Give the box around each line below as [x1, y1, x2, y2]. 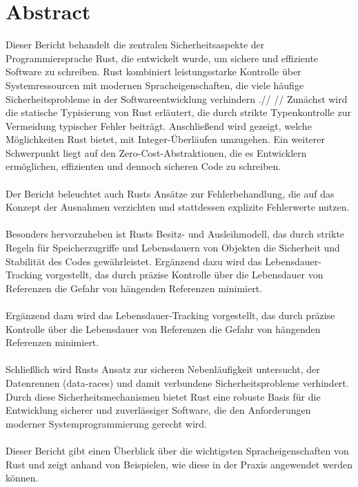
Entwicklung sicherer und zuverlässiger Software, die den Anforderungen [6, 403, 311, 417]
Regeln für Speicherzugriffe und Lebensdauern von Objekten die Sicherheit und [6, 240, 340, 255]
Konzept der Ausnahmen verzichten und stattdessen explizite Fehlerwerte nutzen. [6, 200, 350, 214]
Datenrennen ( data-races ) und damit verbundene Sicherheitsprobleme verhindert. [6, 375, 349, 390]
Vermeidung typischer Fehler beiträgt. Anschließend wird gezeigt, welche [6, 118, 312, 133]
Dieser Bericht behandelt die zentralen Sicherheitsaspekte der [6, 37, 265, 52]
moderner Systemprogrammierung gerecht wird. [6, 416, 208, 430]
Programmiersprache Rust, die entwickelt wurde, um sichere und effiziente [6, 50, 319, 65]
